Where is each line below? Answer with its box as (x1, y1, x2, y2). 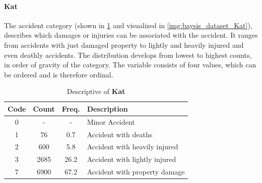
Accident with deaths (87, 129, 153, 139)
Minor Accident (87, 116, 135, 127)
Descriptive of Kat (67, 86, 125, 97)
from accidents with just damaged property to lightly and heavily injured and (4, 39, 244, 50)
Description (87, 103, 128, 114)
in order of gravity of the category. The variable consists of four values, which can (4, 59, 256, 70)
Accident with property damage (87, 166, 185, 177)
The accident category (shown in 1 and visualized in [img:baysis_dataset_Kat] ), (4, 20, 252, 30)
